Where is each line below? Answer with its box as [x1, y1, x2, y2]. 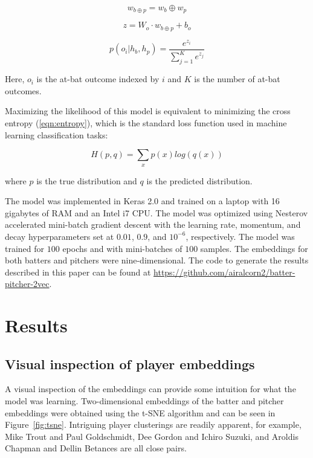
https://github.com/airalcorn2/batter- [153, 265, 295, 278]
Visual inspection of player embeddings [5, 354, 255, 373]
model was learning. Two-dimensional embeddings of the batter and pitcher [5, 395, 284, 407]
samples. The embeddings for [200, 242, 308, 254]
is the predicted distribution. [146, 174, 253, 187]
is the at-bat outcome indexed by [36, 73, 160, 85]
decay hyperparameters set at [5, 230, 114, 242]
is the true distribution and [36, 174, 137, 187]
